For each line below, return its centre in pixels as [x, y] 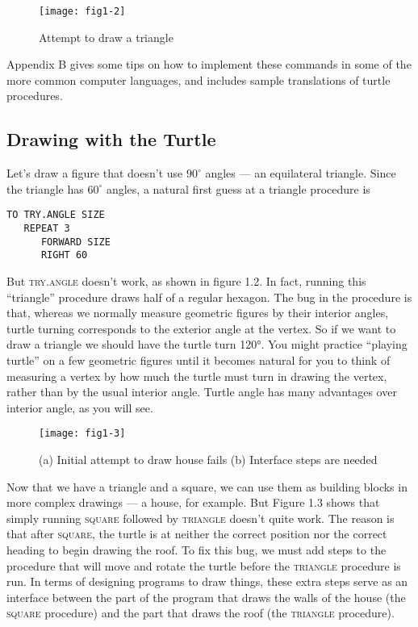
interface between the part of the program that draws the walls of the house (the [206, 597]
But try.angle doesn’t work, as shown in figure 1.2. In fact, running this [186, 281]
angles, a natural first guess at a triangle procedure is [238, 188]
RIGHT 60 [64, 255]
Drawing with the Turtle [111, 139]
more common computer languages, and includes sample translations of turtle [199, 79]
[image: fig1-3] [82, 434]
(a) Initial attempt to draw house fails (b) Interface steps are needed [208, 460]
